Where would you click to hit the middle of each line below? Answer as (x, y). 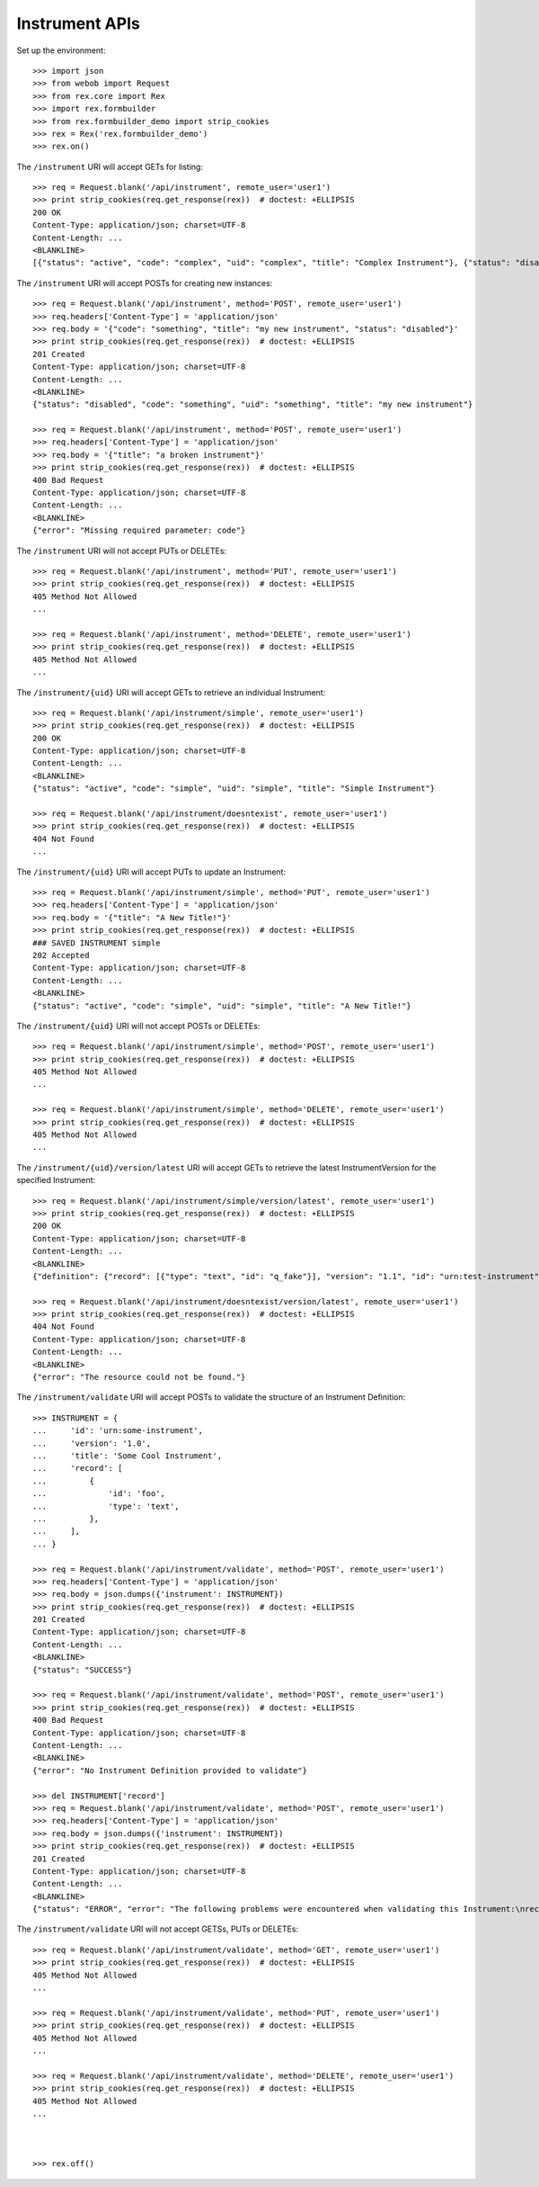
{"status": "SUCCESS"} (83, 1670)
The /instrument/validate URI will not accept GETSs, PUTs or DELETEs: (158, 1929)
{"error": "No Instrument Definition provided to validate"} (170, 1770)
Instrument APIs (79, 23)
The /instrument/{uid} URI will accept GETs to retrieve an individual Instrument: (171, 692)
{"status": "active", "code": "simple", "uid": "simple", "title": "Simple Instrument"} (234, 789)
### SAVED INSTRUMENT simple (97, 943)
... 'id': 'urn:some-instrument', (118, 1431)
